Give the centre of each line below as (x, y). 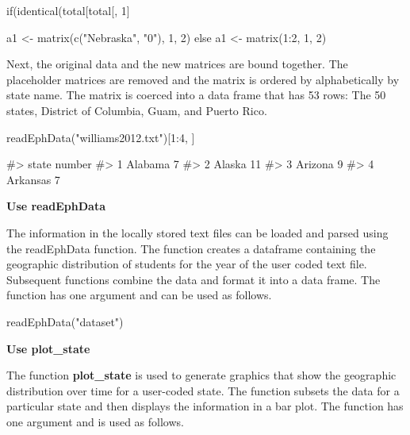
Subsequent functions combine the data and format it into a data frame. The (194, 279)
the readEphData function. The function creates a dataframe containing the (191, 248)
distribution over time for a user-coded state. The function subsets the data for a (203, 390)
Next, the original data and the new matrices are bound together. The (177, 64)
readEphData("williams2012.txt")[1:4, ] (101, 137)
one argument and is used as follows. (95, 421)
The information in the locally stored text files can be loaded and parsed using (197, 232)
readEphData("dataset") (65, 321)
